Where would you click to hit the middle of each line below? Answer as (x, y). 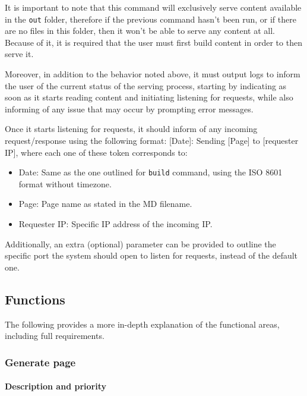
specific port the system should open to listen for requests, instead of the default (151, 255)
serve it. (19, 54)
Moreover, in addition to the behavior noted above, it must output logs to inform (153, 74)
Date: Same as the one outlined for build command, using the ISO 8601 (151, 172)
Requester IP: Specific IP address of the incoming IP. (115, 224)
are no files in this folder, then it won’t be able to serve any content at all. (140, 31)
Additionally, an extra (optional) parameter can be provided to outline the (140, 243)
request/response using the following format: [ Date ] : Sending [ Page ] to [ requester (152, 140)
